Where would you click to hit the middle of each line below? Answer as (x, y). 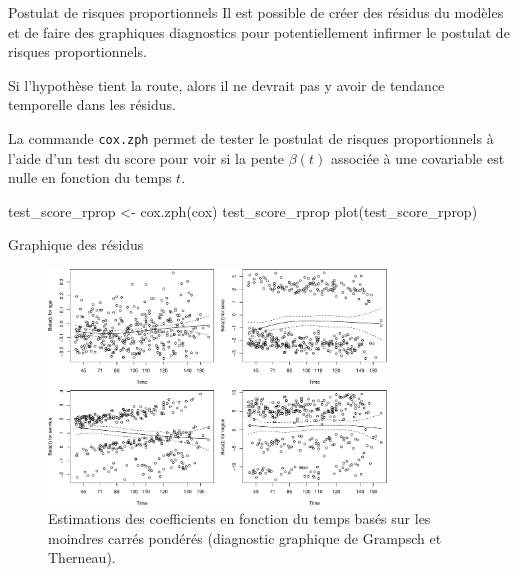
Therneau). (82, 557)
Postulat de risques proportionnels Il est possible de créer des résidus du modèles (256, 12)
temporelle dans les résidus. (92, 104)
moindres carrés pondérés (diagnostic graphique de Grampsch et (245, 537)
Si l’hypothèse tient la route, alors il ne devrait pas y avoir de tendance (226, 84)
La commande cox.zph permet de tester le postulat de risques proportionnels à (251, 137)
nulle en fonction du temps (90, 177)
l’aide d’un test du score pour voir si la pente (146, 157)
